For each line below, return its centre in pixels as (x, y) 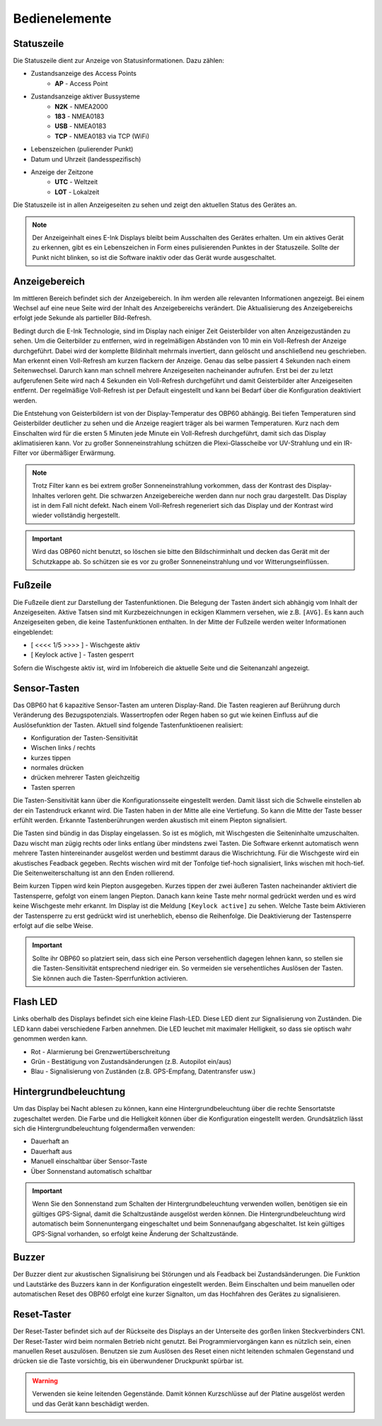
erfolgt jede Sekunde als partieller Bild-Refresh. (82, 318)
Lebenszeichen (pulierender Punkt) (82, 149)
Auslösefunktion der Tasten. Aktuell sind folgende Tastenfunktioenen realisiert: (128, 725)
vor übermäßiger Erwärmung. (73, 453)
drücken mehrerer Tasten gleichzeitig (85, 777)
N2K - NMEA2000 (82, 106)
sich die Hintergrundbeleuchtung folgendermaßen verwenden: (104, 1128)
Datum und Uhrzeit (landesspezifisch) (86, 159)
